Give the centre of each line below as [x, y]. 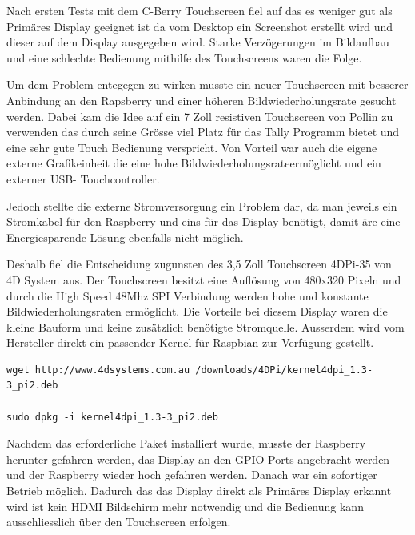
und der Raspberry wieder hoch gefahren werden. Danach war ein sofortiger [192, 475]
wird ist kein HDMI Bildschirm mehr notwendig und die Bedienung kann [185, 506]
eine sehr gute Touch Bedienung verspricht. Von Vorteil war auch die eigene [192, 147]
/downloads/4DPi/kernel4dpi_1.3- [284, 370]
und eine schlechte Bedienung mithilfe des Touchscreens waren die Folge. [184, 57]
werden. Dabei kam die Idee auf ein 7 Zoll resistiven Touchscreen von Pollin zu [200, 116]
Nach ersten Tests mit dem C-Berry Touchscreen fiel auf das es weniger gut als [200, 10]
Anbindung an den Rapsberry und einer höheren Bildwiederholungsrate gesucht [202, 100]
